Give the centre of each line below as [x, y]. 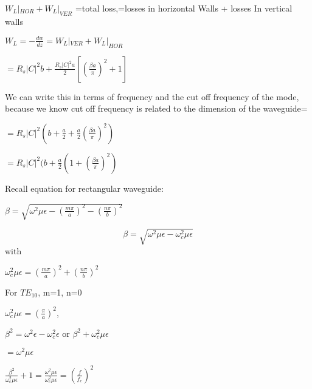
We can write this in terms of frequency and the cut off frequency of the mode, [152, 96]
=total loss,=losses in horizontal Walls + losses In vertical [184, 8]
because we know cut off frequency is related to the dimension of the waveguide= [156, 108]
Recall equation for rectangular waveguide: [84, 188]
